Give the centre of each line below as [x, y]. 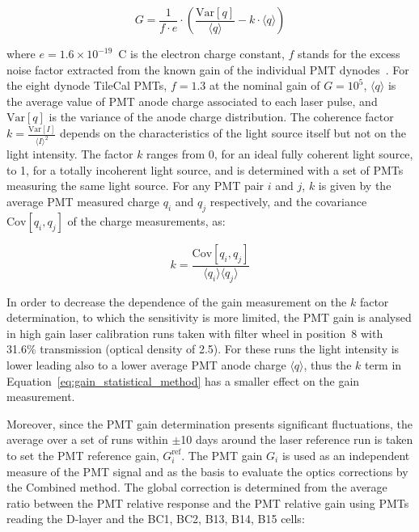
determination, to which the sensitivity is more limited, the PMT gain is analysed [209, 317]
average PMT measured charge [83, 201]
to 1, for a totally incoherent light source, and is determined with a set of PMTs [205, 169]
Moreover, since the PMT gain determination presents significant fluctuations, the [210, 423]
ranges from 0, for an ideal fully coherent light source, [280, 154]
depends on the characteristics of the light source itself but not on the [233, 133]
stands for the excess [349, 53]
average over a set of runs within [87, 439]
